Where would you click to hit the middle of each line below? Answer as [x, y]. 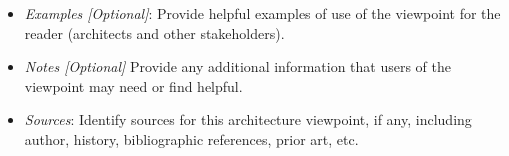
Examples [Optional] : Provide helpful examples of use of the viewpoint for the [262, 13]
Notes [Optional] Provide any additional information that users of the [237, 66]
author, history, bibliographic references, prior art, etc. [191, 138]
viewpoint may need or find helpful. [133, 85]
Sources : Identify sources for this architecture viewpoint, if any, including [248, 119]
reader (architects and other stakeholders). [154, 32]
